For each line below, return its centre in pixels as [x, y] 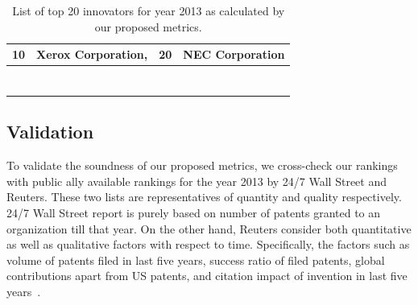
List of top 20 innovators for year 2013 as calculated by [149, 10]
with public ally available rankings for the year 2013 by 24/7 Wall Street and [197, 181]
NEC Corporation [234, 54]
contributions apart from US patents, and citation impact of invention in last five [207, 276]
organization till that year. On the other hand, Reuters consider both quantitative [209, 228]
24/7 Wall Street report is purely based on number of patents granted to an [194, 213]
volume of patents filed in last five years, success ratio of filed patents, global [196, 260]
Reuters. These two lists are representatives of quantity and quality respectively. [204, 197]
